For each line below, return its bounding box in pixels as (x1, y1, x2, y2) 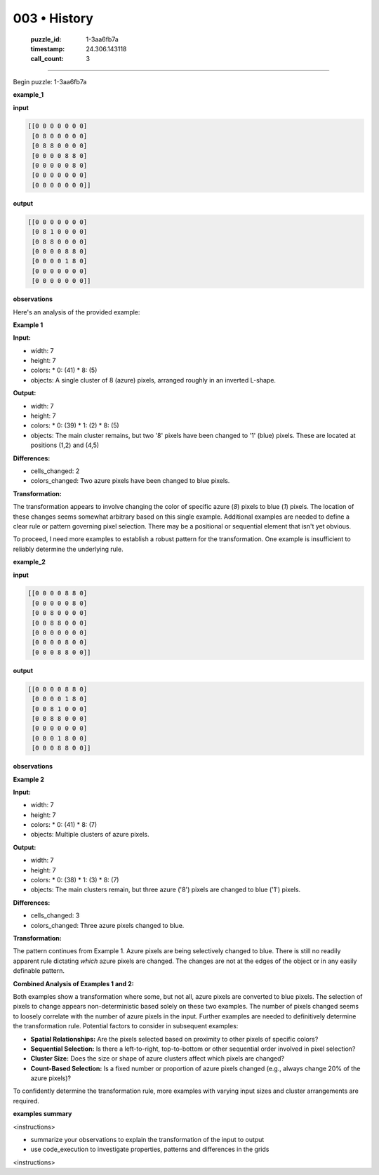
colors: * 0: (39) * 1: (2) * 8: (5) (30, 421, 119, 430)
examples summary (13, 1110, 72, 1118)
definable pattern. (13, 967, 65, 975)
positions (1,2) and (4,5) (30, 441, 100, 449)
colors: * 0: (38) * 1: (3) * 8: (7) (30, 876, 119, 884)
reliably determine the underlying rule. (13, 545, 124, 553)
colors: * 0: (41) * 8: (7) (30, 821, 98, 829)
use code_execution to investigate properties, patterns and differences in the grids (30, 1145, 270, 1154)
